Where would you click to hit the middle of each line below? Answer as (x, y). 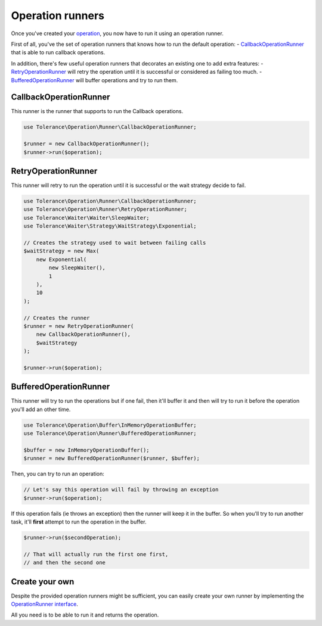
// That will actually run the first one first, (96, 554)
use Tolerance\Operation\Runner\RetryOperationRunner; (105, 209)
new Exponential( (61, 259)
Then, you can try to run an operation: (58, 474)
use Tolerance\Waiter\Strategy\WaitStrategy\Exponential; (110, 226)
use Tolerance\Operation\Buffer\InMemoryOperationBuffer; (110, 425)
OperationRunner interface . (45, 604)
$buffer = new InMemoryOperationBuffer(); (86, 450)
